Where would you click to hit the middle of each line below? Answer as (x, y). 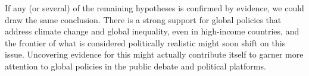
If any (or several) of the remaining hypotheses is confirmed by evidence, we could (154, 8)
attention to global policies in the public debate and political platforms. (135, 66)
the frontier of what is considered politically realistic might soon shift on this (145, 42)
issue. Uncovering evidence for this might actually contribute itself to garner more (154, 54)
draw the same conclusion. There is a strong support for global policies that (143, 19)
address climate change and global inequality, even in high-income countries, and (152, 31)
